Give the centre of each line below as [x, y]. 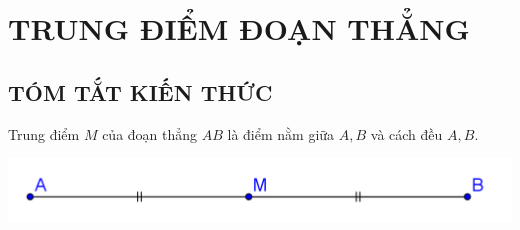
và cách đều [406, 133]
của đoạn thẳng [150, 133]
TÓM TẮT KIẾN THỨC [140, 91]
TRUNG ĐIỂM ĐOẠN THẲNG [239, 28]
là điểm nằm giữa [281, 133]
